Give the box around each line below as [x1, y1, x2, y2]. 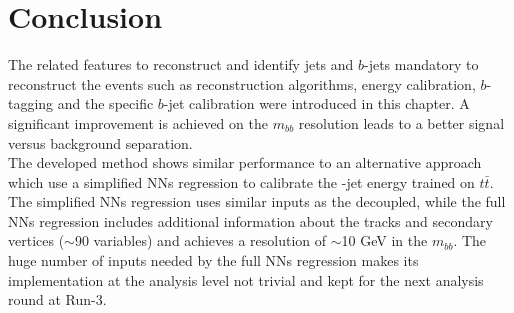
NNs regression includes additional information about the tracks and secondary [8, 210, 493, 231]
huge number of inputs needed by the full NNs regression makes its [8, 250, 419, 271]
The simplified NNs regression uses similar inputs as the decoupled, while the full [8, 191, 506, 212]
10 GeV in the [341, 230, 428, 251]
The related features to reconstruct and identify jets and [8, 54, 354, 75]
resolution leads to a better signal [298, 112, 505, 133]
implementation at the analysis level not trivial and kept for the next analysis [8, 269, 484, 290]
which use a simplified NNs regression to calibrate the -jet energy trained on [8, 171, 475, 192]
